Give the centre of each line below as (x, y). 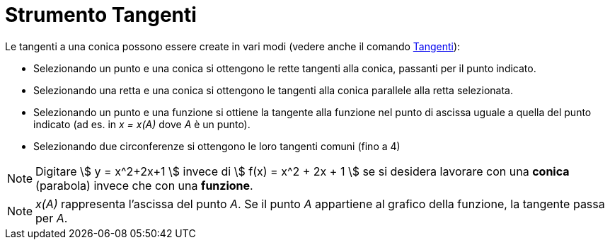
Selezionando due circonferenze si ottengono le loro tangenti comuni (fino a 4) (217, 146)
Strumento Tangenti (101, 15)
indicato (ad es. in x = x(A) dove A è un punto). (142, 124)
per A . (52, 218)
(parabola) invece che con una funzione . (144, 185)
